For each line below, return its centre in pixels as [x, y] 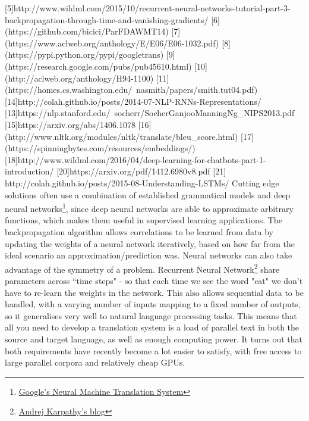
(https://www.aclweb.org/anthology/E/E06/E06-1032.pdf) [112, 43]
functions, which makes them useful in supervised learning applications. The [144, 220]
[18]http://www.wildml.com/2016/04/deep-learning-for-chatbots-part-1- [135, 159]
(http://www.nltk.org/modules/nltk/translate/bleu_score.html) [122, 136]
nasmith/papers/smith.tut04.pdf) [197, 90]
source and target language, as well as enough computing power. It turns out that [154, 339]
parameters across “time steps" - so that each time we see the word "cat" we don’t [154, 280]
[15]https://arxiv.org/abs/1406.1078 [70, 124]
